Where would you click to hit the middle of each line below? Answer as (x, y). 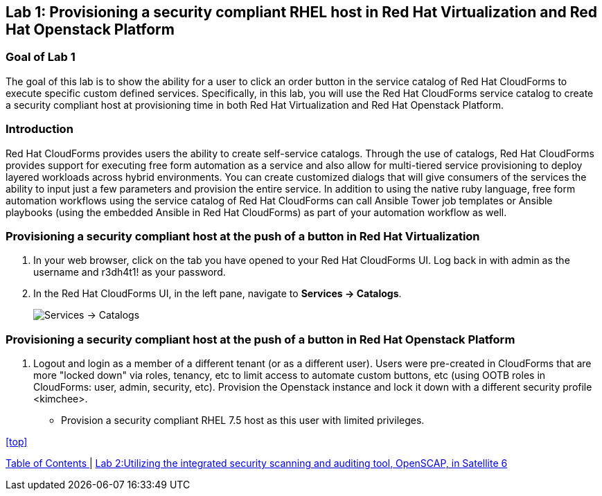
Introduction (39, 129)
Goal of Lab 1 (41, 57)
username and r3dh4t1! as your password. (130, 272)
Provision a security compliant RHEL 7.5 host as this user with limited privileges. (243, 420)
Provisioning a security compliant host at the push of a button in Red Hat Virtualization (243, 236)
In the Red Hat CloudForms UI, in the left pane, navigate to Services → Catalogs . (218, 294)
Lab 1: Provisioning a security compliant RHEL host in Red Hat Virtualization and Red (302, 12)
